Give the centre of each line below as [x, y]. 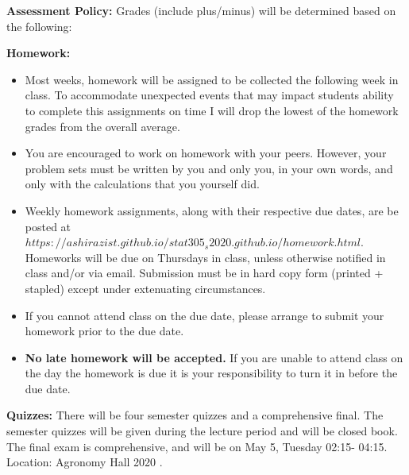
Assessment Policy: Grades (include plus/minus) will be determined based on [201, 10]
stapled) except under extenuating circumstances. [145, 288]
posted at [48, 226]
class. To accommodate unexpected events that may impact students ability [209, 95]
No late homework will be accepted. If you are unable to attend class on [214, 357]
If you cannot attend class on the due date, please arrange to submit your [204, 315]
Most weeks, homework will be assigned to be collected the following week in [212, 79]
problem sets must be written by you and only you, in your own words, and [209, 168]
